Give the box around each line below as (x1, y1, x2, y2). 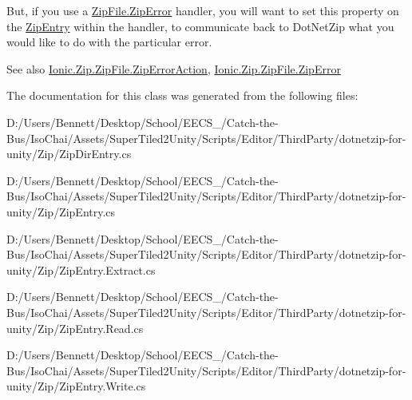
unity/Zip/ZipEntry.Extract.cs (6, 261, 156, 278)
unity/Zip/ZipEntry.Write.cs (6, 378, 146, 394)
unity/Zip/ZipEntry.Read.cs (6, 319, 144, 336)
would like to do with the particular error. (6, 34, 212, 50)
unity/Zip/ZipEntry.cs (6, 203, 116, 220)
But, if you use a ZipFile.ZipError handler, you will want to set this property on (6, 2, 399, 18)
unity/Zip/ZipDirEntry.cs (6, 145, 132, 162)
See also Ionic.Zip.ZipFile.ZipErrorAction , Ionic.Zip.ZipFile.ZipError (6, 60, 341, 77)
